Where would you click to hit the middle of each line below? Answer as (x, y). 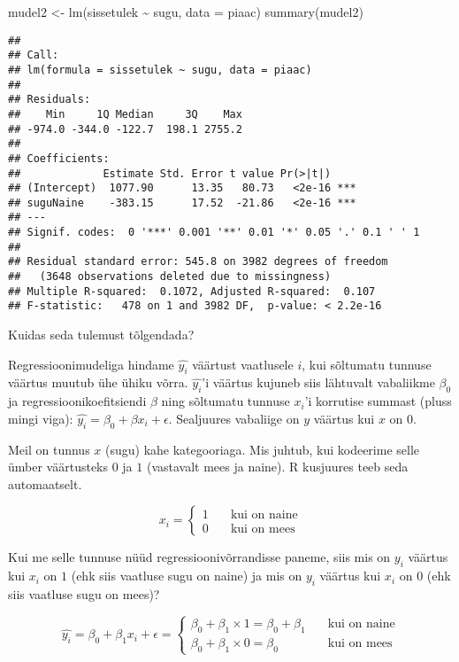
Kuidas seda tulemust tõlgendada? (101, 335)
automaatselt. (45, 483)
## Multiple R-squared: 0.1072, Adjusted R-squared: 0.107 (192, 291)
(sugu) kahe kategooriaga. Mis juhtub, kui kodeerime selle (263, 449)
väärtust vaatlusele (243, 364)
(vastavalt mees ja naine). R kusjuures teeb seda (277, 467)
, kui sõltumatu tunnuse (367, 364)
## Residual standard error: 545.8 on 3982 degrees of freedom (198, 262)
